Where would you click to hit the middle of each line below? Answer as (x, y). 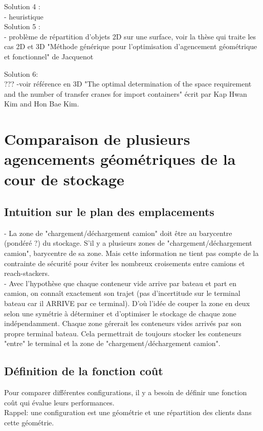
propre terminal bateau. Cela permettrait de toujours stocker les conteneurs (123, 333)
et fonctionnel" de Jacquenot (49, 56)
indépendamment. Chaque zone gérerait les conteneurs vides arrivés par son (123, 323)
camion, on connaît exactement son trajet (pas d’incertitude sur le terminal (122, 293)
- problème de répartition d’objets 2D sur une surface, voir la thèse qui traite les (130, 36)
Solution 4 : (22, 6)
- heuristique (24, 16)
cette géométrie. (29, 422)
